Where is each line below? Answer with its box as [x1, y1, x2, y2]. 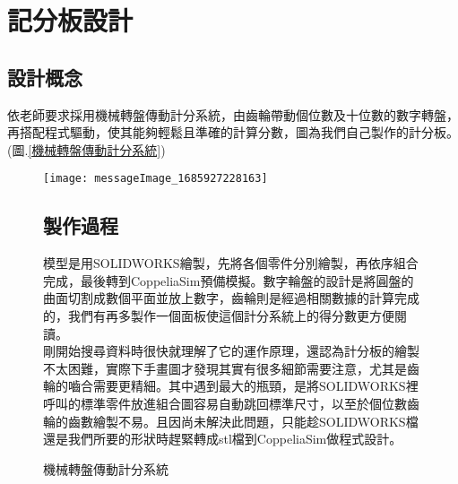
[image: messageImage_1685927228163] [43, 172, 268, 186]
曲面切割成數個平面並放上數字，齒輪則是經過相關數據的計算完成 [43, 289, 419, 307]
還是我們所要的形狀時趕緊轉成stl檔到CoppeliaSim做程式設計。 [43, 429, 402, 448]
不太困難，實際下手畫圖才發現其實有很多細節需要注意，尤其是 [43, 359, 407, 377]
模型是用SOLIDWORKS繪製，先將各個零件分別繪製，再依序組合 [43, 254, 419, 272]
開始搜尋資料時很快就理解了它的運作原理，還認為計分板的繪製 [55, 341, 419, 360]
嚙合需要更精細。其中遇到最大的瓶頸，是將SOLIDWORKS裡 [67, 376, 419, 395]
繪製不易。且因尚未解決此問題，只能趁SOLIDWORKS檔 [92, 411, 419, 430]
